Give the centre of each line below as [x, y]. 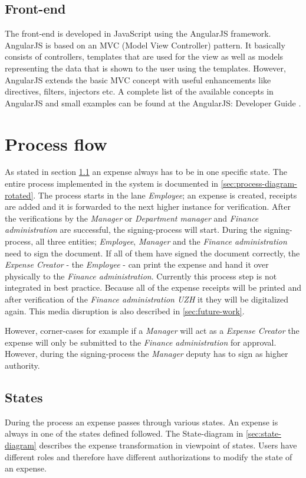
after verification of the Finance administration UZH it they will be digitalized [147, 299]
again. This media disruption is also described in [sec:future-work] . [125, 310]
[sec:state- [263, 433]
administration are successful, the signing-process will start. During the [133, 230]
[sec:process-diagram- [259, 183]
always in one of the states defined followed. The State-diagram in [124, 433]
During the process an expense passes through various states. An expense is [142, 422]
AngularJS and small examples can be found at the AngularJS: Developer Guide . [153, 103]
